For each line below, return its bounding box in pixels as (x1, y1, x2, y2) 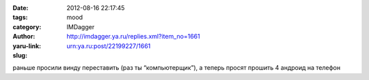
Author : (12, 33, 36, 41)
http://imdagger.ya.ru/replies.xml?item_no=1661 (66, 33, 201, 41)
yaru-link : (12, 41, 41, 50)
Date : (12, 4, 29, 12)
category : (12, 22, 42, 31)
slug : (12, 51, 27, 59)
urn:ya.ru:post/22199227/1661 (66, 41, 151, 50)
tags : (12, 14, 28, 22)
